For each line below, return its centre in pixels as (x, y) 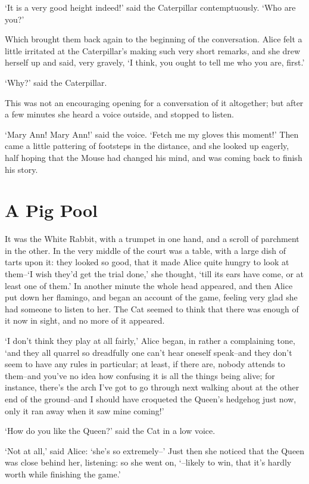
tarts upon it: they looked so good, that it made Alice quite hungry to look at (147, 262)
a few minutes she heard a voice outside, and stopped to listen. (120, 114)
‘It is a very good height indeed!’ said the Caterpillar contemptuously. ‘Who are (150, 7)
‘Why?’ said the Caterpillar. (56, 82)
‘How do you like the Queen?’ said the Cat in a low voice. (110, 431)
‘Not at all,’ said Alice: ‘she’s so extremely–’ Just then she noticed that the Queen (155, 450)
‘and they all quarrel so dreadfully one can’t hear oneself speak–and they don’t (149, 352)
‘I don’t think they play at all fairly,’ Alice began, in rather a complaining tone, (150, 340)
